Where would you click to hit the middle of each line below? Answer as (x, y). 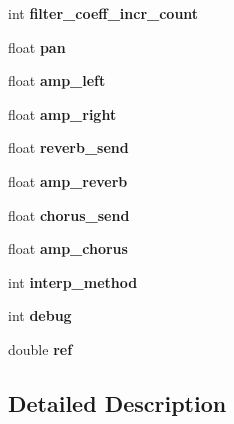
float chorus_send (69, 214)
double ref (40, 348)
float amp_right (62, 113)
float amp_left (57, 80)
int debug (40, 315)
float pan (37, 46)
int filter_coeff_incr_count (103, 13)
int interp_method (73, 281)
